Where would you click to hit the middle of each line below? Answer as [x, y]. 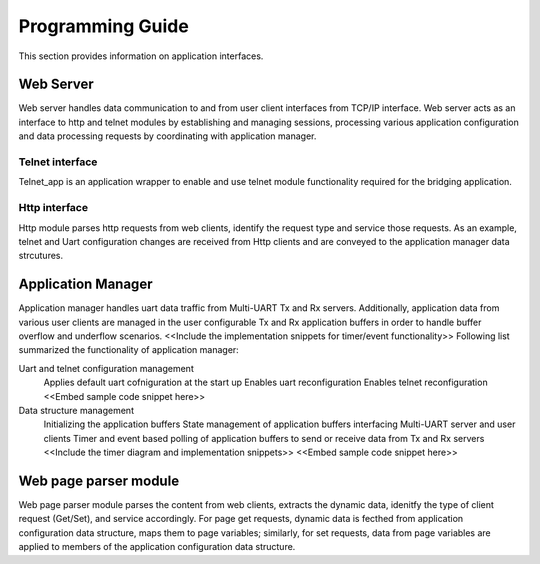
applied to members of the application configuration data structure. [157, 547]
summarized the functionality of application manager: [128, 350]
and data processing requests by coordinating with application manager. [167, 136]
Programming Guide [103, 26]
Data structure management [76, 410]
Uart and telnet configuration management [106, 368]
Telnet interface [58, 162]
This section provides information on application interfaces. [141, 56]
